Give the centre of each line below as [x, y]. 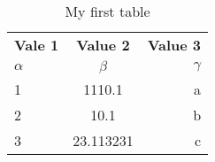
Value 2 [103, 45]
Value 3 [174, 45]
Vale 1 [37, 45]
